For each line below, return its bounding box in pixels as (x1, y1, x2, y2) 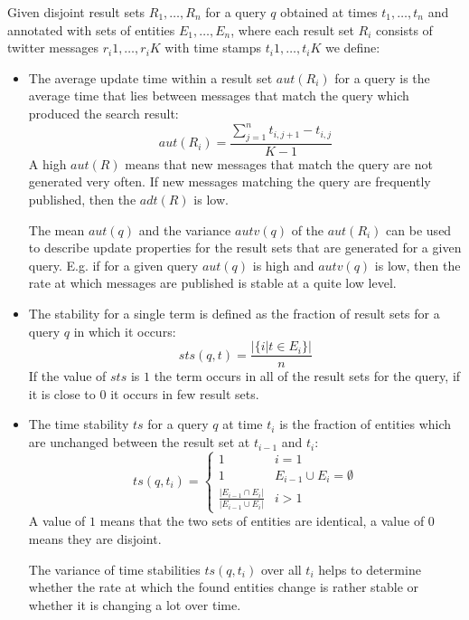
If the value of (28, 367, 107, 386)
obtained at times (280, 3, 378, 21)
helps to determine (318, 559, 421, 578)
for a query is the (334, 68, 430, 87)
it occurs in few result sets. (110, 384, 259, 403)
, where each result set (230, 20, 354, 39)
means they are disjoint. (28, 529, 162, 548)
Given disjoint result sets (7, 3, 145, 21)
